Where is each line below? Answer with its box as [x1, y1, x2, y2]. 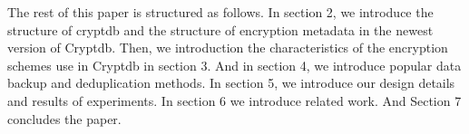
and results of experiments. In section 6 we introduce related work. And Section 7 [7, 91, 462, 110]
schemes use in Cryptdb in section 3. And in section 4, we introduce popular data [7, 55, 462, 74]
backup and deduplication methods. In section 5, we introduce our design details [7, 73, 455, 92]
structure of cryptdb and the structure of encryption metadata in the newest [7, 20, 434, 39]
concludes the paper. [7, 109, 122, 128]
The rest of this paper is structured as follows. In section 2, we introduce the [7, 3, 434, 21]
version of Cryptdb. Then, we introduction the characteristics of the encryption [7, 38, 448, 57]
